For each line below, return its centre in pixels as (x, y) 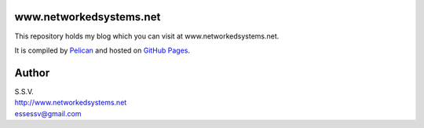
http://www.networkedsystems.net (71, 103)
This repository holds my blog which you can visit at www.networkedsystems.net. (147, 36)
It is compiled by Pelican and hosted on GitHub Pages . (102, 50)
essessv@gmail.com (48, 113)
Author (32, 73)
